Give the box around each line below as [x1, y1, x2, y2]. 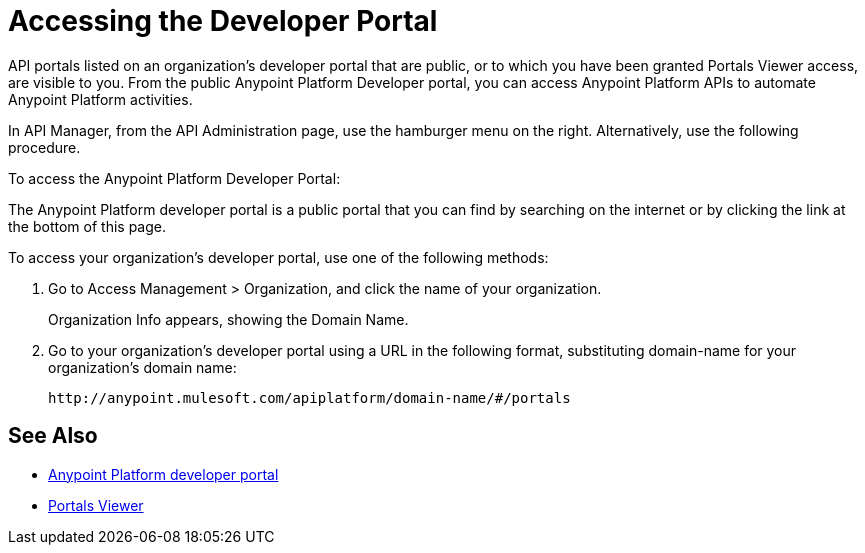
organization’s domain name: [48, 358, 237, 376]
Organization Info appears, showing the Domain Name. [48, 310, 409, 328]
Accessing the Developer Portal [8, 4, 438, 38]
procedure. [8, 138, 81, 156]
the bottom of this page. [8, 217, 166, 235]
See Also [8, 423, 98, 449]
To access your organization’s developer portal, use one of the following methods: [8, 248, 549, 266]
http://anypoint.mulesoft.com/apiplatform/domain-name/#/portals [48, 389, 571, 406]
